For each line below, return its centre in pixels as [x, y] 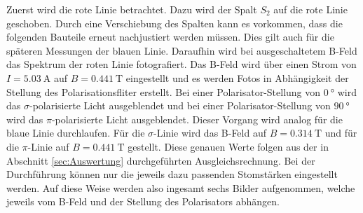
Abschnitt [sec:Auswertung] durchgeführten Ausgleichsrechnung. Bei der [161, 160]
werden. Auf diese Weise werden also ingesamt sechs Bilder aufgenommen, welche [181, 187]
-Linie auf [48, 146]
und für [341, 133]
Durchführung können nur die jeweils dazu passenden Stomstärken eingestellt [172, 174]
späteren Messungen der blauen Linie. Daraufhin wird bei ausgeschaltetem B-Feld [182, 50]
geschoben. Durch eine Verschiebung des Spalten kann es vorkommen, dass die [174, 23]
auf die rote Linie [310, 9]
